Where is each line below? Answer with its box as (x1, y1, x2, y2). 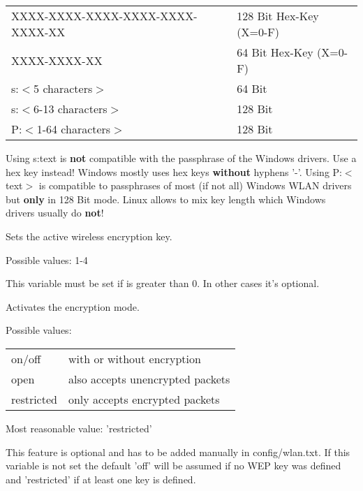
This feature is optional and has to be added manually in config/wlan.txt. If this (6, 444, 350, 459)
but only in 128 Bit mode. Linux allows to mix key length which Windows (6, 191, 326, 206)
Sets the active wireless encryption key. (6, 228, 172, 243)
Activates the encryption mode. (6, 299, 140, 314)
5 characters (34, 80, 93, 96)
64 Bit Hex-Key (237, 44, 313, 60)
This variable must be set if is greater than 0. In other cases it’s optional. (6, 276, 320, 291)
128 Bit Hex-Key (237, 8, 319, 24)
